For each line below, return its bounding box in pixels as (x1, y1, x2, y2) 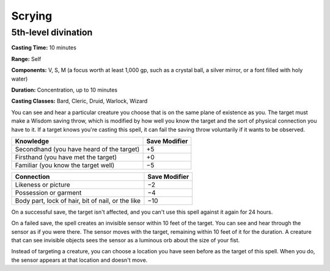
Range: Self (11, 55, 42, 62)
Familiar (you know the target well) (15, 161, 115, 169)
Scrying (11, 9, 53, 23)
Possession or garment (15, 188, 82, 197)
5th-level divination (11, 27, 93, 38)
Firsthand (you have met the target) (15, 153, 117, 161)
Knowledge (15, 137, 49, 145)
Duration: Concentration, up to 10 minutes (11, 86, 118, 93)
